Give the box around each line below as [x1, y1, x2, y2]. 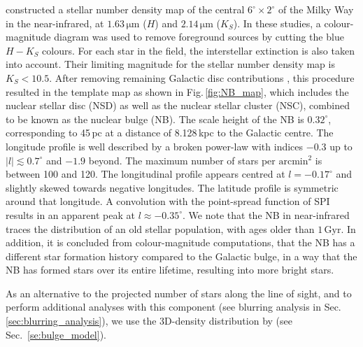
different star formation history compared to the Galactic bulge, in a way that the [6, 248, 357, 263]
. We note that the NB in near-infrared [183, 207, 350, 222]
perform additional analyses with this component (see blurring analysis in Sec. [6, 299, 341, 314]
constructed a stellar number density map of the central [6, 2, 245, 16]
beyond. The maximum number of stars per [88, 153, 276, 167]
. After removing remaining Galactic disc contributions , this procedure [49, 70, 355, 85]
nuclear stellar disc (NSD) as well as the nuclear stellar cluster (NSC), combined [6, 98, 350, 113]
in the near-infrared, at [6, 15, 104, 30]
